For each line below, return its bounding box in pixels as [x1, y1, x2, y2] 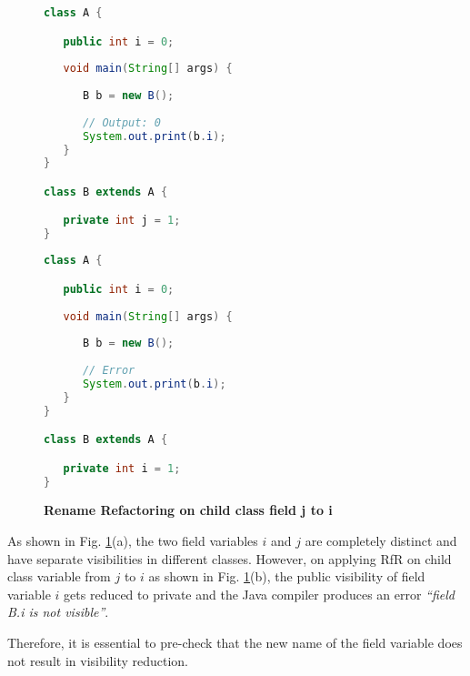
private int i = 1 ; [63, 461, 181, 475]
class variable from [7, 567, 111, 586]
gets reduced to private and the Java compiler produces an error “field [64, 584, 455, 603]
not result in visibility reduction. [7, 651, 188, 670]
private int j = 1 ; [63, 214, 181, 227]
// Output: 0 [82, 116, 161, 129]
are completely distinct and [305, 531, 457, 550]
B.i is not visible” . [7, 602, 109, 621]
